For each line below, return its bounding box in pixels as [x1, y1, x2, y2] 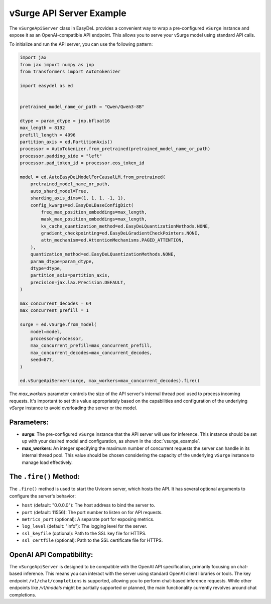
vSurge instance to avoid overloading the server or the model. [9, 405, 138, 411]
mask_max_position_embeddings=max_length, [41, 216, 148, 222]
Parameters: [9, 418, 49, 426]
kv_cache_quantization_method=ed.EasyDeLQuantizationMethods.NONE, [41, 223, 211, 229]
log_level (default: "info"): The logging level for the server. [22, 523, 148, 529]
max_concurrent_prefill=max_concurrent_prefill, [30, 343, 153, 348]
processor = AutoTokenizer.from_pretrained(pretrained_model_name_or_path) [20, 146, 211, 152]
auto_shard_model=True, [30, 188, 89, 194]
